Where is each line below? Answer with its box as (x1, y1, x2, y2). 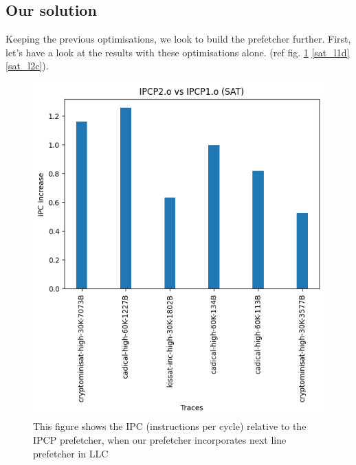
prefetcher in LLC (33, 446, 109, 460)
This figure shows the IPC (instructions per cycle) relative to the (33, 419, 307, 433)
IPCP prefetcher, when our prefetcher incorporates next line (33, 432, 287, 446)
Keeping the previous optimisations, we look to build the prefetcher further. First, (5, 32, 351, 46)
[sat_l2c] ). (5, 58, 49, 73)
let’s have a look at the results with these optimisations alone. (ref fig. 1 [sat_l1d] (5, 45, 350, 59)
